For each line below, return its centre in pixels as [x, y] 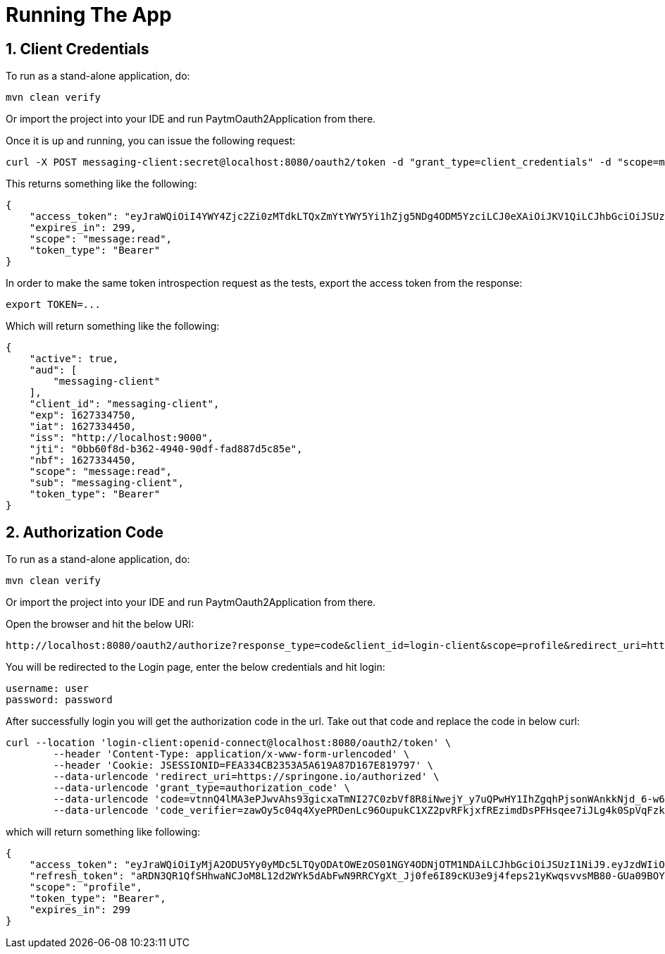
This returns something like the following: [101, 184]
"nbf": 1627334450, [83, 460]
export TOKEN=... [53, 305]
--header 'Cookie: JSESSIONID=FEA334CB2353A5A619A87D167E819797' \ [243, 766]
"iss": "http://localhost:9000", [122, 438]
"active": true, [74, 359]
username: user [48, 689]
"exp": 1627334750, [83, 415]
